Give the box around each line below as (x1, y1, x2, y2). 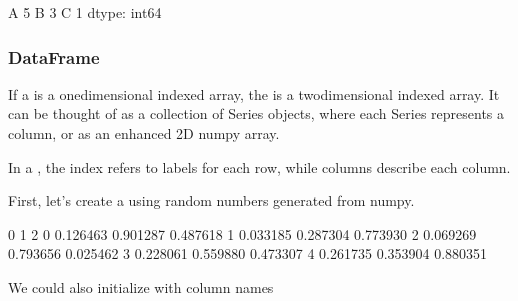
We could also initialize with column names (8, 276, 274, 297)
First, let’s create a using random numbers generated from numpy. (8, 190, 415, 211)
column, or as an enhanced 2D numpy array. (8, 123, 280, 143)
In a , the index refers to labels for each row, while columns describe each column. (8, 156, 511, 177)
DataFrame (8, 44, 100, 69)
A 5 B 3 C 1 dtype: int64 (8, 2, 162, 22)
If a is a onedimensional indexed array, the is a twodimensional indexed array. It (8, 83, 500, 104)
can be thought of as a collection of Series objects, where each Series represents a (8, 103, 505, 124)
